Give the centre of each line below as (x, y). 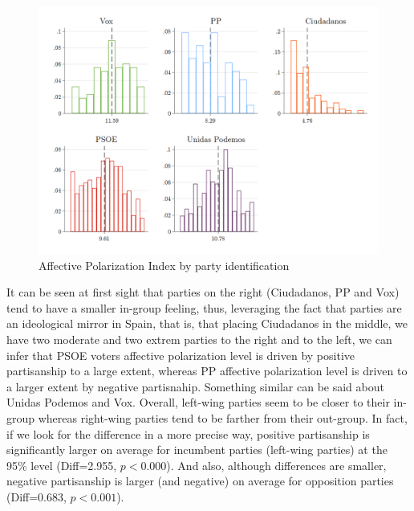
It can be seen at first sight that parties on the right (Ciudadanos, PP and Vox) (203, 292)
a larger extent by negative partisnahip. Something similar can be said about (195, 386)
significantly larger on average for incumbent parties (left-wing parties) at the (197, 450)
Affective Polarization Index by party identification (164, 265)
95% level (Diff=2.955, (62, 465)
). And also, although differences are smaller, (276, 465)
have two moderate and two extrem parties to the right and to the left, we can (199, 339)
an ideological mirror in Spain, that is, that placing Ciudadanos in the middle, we (207, 323)
